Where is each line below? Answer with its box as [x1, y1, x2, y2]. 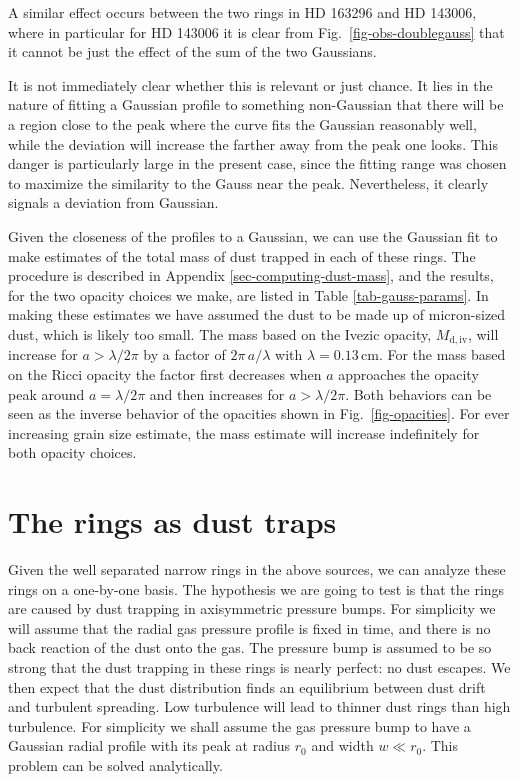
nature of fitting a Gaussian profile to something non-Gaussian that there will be [8, 94, 504, 115]
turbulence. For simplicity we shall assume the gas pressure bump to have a [8, 715, 471, 736]
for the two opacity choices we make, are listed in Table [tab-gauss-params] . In [8, 284, 489, 305]
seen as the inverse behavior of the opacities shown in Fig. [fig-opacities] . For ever [8, 403, 510, 424]
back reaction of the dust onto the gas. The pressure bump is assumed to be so [8, 637, 492, 658]
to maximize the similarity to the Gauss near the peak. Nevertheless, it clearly [8, 172, 489, 193]
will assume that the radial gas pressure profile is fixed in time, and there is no [8, 617, 491, 638]
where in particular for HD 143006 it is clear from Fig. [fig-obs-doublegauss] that [8, 21, 505, 42]
